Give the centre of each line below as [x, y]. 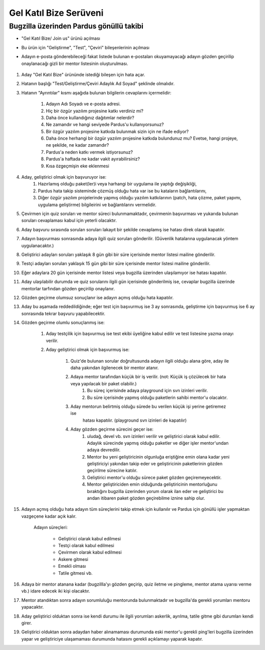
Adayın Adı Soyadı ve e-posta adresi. [83, 104]
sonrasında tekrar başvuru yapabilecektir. [63, 313]
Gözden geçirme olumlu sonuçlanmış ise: [63, 323]
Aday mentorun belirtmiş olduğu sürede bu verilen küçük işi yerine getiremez [148, 406]
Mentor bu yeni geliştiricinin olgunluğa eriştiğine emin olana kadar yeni [159, 457]
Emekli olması [72, 566]
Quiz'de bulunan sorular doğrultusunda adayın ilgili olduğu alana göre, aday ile [150, 361]
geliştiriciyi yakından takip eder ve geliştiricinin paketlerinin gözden [155, 464]
